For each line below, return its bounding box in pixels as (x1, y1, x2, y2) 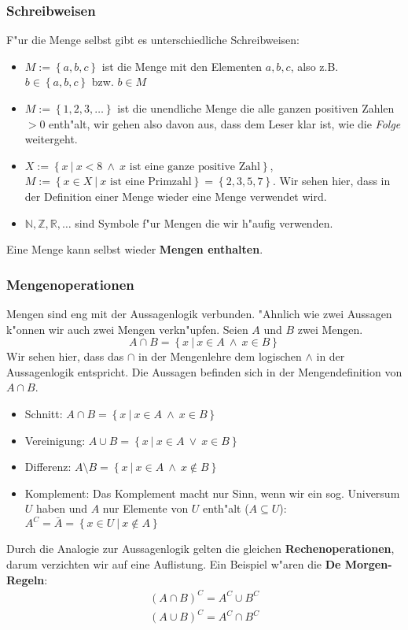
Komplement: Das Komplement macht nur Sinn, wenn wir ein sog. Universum (24, 484, 400, 501)
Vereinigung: (24, 432, 86, 448)
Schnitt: (24, 405, 63, 421)
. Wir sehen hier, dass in (273, 172, 391, 189)
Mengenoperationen (6, 274, 134, 294)
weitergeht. (24, 131, 78, 147)
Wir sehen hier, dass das (6, 348, 124, 365)
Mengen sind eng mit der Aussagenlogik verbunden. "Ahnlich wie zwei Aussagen (6, 305, 392, 321)
